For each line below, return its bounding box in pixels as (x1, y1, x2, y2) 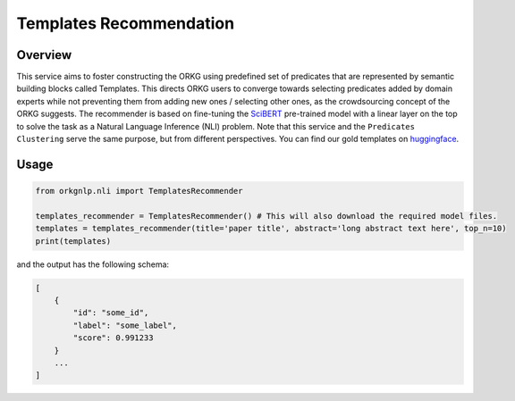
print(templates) (35, 236, 112, 246)
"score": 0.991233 (72, 333, 154, 343)
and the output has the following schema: (16, 259, 170, 270)
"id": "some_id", (72, 308, 149, 318)
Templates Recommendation (16, 13, 235, 33)
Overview (16, 47, 72, 63)
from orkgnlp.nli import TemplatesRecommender (35, 186, 243, 196)
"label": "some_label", (72, 320, 178, 330)
